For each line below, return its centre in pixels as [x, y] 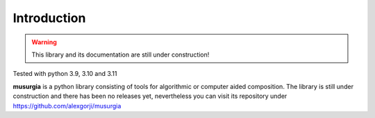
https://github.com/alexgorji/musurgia [67, 106]
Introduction [49, 18]
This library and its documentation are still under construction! [120, 55]
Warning [44, 42]
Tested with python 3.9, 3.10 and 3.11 [65, 74]
